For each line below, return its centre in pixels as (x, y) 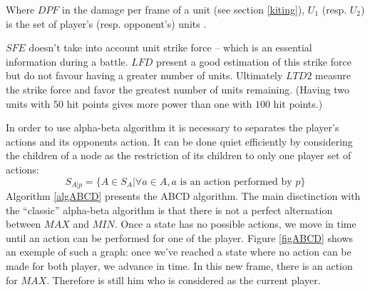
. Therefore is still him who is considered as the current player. (184, 280)
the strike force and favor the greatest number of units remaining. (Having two (178, 89)
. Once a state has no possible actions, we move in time (235, 224)
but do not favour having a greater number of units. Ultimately (144, 75)
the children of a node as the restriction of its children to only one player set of (179, 155)
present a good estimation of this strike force (254, 61)
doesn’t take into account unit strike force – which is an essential (170, 47)
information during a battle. (67, 61)
